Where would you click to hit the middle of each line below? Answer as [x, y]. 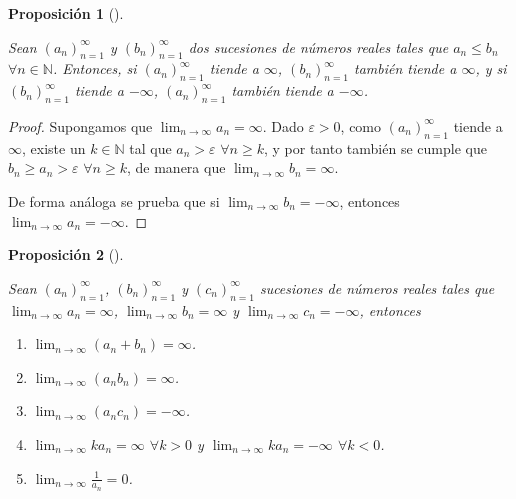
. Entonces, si [94, 68]
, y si [491, 68]
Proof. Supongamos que [80, 125]
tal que [150, 147]
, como [361, 125]
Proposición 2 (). [66, 254]
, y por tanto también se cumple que [375, 147]
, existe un [54, 147]
